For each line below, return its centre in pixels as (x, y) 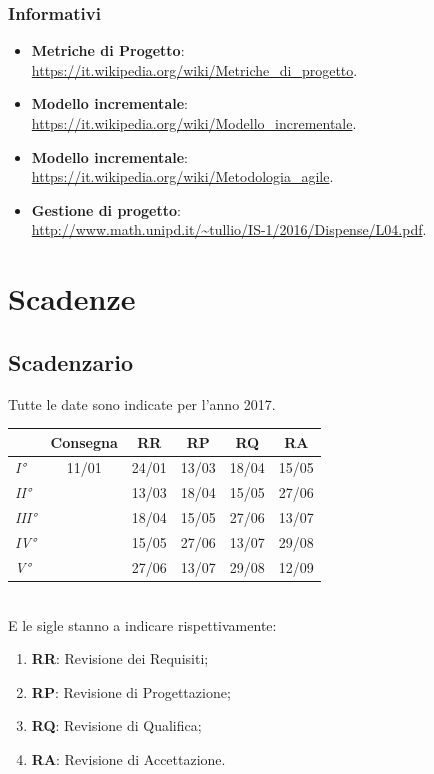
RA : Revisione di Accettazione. (128, 758)
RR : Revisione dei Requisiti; (120, 658)
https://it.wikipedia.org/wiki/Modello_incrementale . (194, 123)
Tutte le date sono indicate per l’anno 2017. (142, 403)
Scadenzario (70, 361)
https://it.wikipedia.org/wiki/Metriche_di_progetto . (194, 69)
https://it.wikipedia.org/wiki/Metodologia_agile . (182, 176)
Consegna (84, 441)
